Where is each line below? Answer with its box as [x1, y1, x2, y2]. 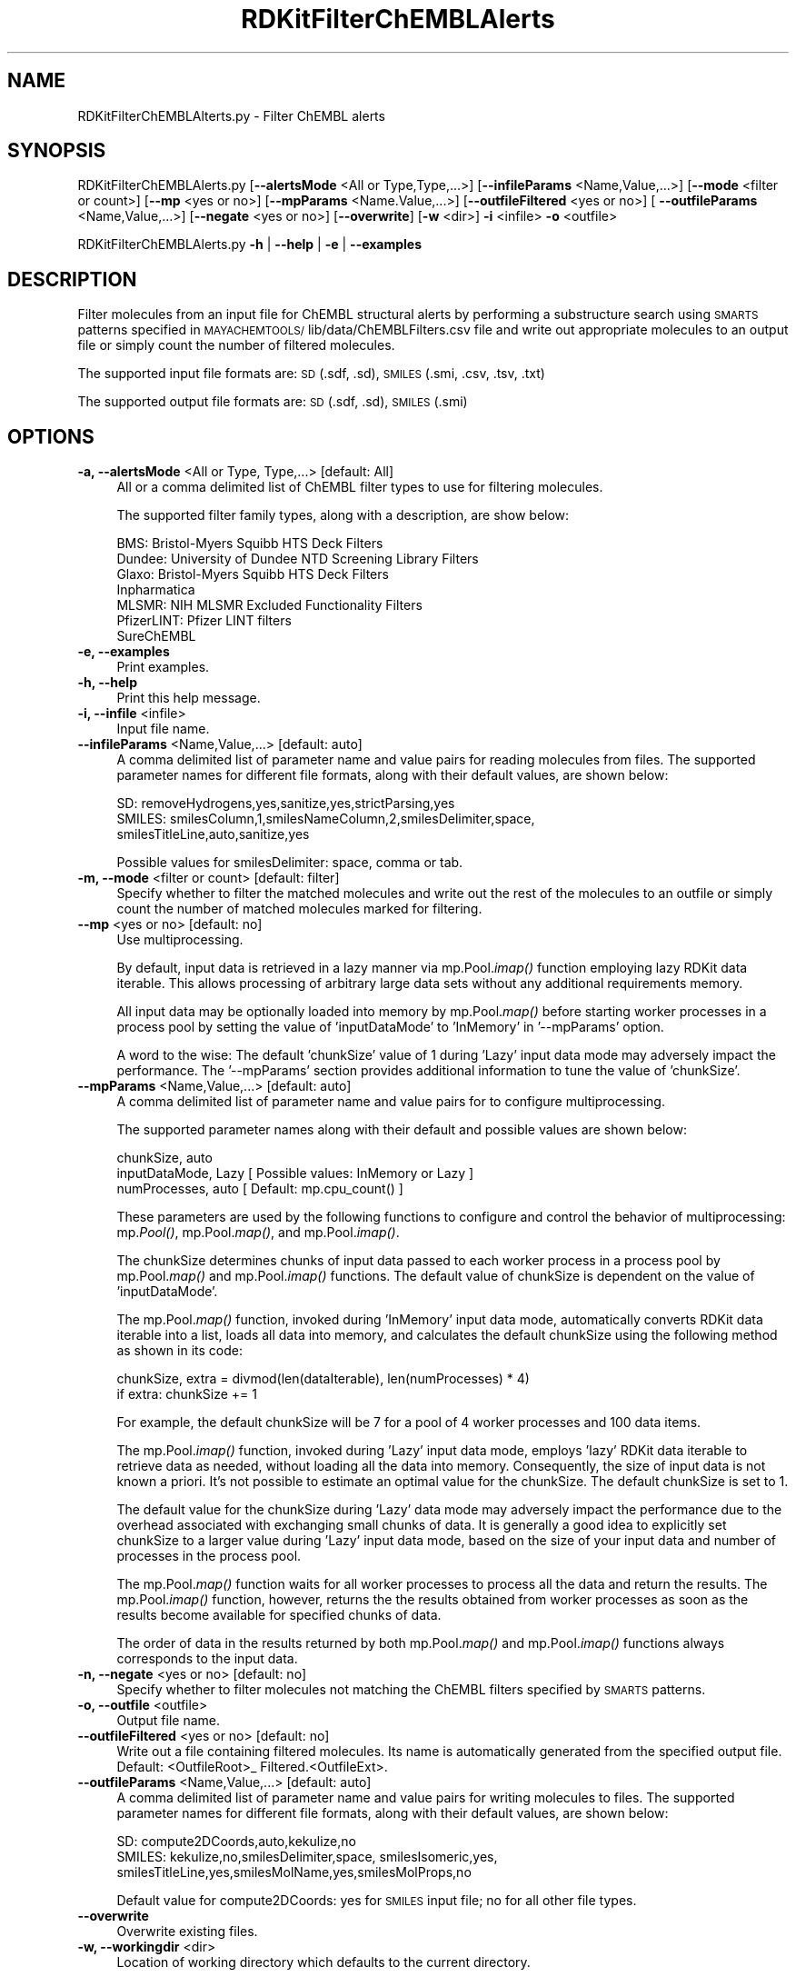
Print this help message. [116, 690, 261, 706]
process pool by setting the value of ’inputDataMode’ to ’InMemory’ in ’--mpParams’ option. [116, 1019, 664, 1035]
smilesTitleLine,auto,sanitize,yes [116, 826, 310, 843]
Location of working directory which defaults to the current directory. [116, 1954, 531, 1971]
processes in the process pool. [116, 1548, 302, 1564]
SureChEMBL [116, 628, 196, 644]
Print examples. [116, 659, 210, 675]
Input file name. [116, 721, 210, 737]
